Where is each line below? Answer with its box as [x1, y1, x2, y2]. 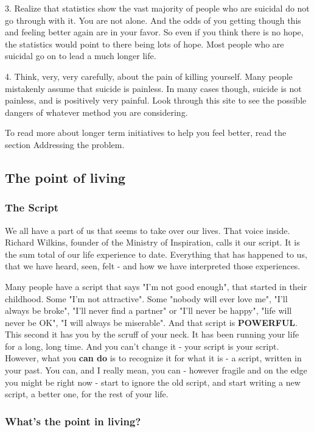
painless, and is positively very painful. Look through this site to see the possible [5, 94, 307, 107]
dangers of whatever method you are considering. [5, 105, 188, 118]
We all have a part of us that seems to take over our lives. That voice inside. [5, 224, 290, 236]
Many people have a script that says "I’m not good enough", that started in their [5, 280, 307, 292]
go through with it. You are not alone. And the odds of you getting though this [5, 13, 301, 26]
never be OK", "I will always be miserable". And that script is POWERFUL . [5, 316, 298, 328]
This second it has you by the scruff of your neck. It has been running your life [5, 328, 299, 341]
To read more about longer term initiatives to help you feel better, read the [5, 126, 287, 139]
